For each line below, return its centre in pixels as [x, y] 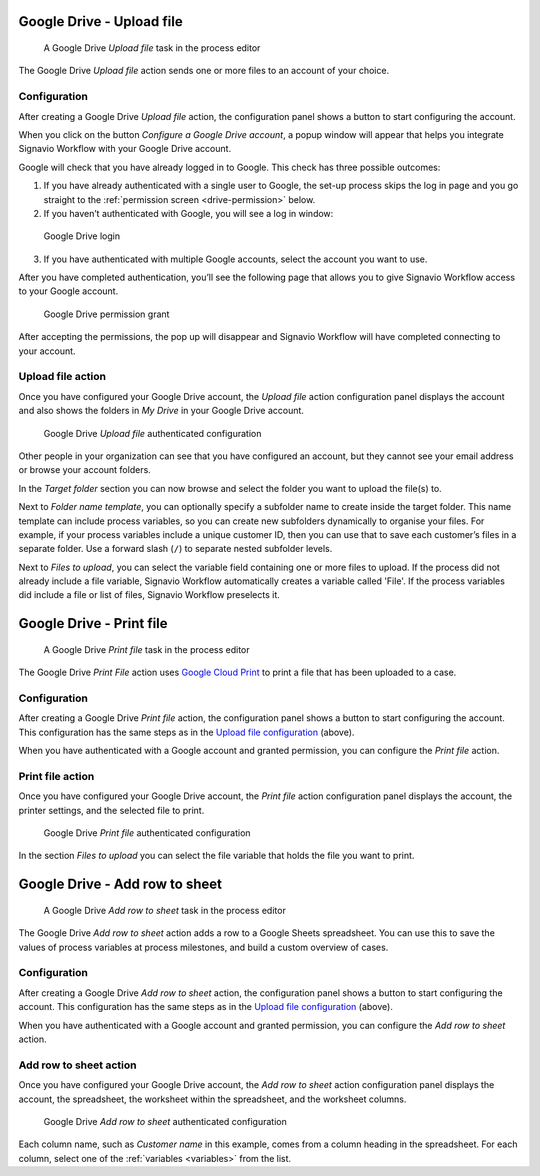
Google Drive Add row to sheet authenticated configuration [165, 1121]
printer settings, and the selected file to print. [111, 810]
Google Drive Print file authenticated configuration [147, 833]
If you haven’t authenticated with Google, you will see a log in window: [188, 213]
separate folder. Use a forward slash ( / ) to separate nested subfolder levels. [175, 549]
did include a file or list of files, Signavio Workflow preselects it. [149, 595]
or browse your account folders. [85, 470]
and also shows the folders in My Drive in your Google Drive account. [161, 411]
